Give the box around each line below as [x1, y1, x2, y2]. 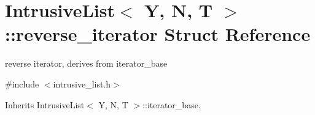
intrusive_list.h [53, 77, 111, 90]
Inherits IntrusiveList [5, 98, 85, 111]
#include [5, 77, 39, 90]
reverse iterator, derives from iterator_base [5, 57, 168, 70]
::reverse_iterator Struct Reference [5, 21, 311, 46]
